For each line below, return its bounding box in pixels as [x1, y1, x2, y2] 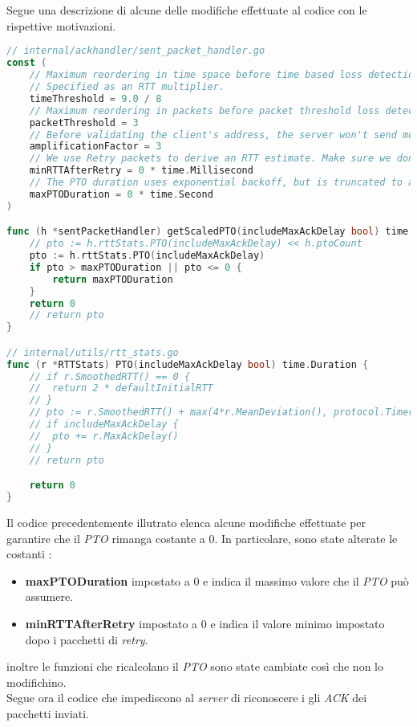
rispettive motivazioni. [6, 17, 116, 34]
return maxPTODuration [52, 273, 173, 285]
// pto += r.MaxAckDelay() [29, 430, 179, 442]
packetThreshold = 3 [29, 116, 139, 129]
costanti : [6, 545, 52, 562]
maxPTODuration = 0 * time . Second [29, 188, 213, 200]
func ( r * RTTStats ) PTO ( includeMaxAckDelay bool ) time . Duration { [6, 358, 369, 370]
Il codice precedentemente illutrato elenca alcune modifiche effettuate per [6, 513, 366, 530]
